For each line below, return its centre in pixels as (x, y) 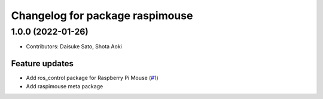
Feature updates (42, 64)
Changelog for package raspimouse (102, 16)
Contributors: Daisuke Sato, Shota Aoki (74, 47)
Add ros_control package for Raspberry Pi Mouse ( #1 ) (92, 78)
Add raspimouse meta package (65, 86)
